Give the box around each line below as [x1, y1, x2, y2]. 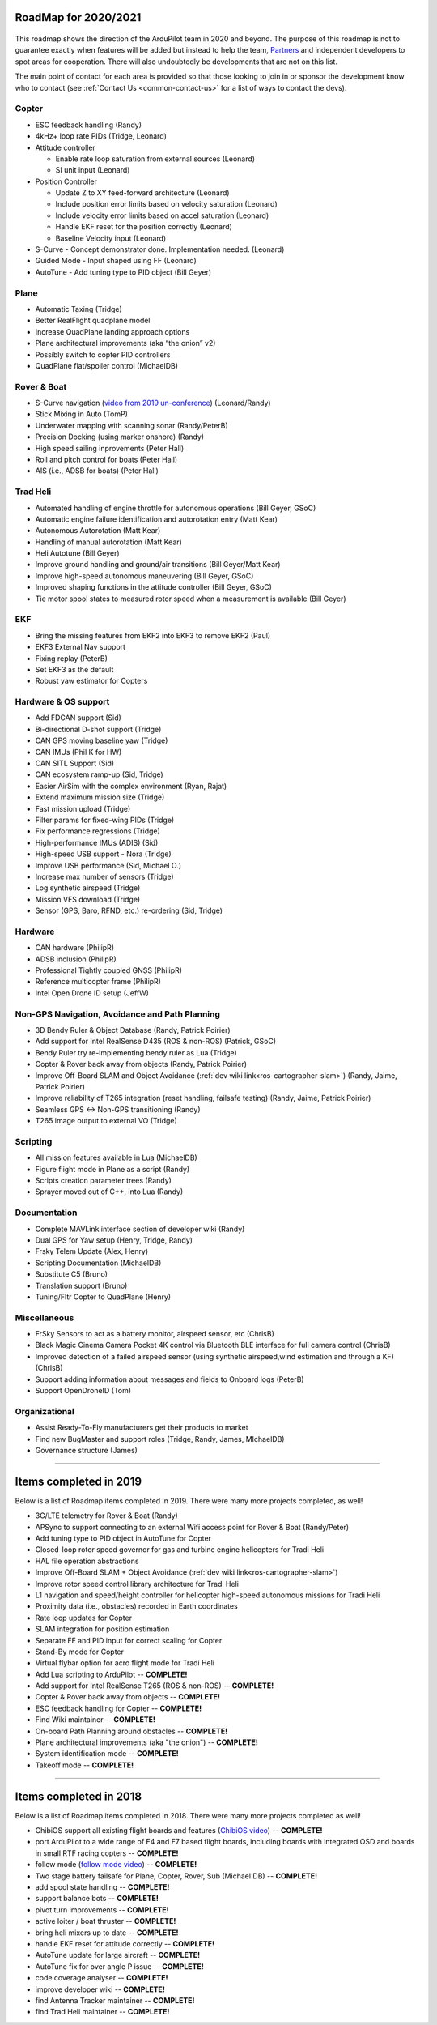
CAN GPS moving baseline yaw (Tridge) [35, 735, 168, 745]
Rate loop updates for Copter [35, 1613, 133, 1622]
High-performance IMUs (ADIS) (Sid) [35, 838, 159, 847]
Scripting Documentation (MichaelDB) [35, 1258, 162, 1268]
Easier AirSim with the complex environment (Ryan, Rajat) [35, 781, 227, 791]
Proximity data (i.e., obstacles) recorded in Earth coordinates [35, 1601, 238, 1611]
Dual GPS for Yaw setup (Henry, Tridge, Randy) [35, 1235, 193, 1245]
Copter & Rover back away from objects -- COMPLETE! [35, 1692, 221, 1702]
